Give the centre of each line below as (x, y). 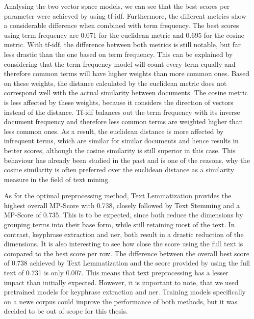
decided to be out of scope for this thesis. (66, 311)
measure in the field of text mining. (57, 179)
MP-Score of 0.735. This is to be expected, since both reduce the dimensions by (124, 215)
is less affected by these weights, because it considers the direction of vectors (119, 102)
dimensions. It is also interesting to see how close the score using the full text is (124, 244)
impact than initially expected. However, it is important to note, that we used (121, 282)
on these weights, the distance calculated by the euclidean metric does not (115, 83)
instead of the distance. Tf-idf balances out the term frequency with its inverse (122, 112)
